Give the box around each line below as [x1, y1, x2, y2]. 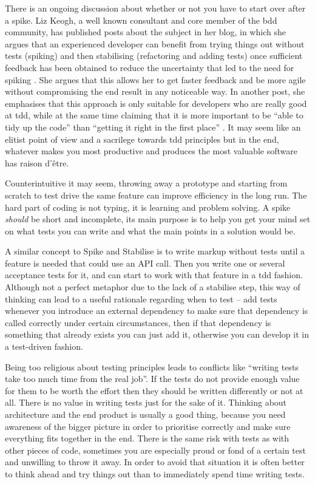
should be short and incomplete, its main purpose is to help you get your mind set [5, 213, 311, 225]
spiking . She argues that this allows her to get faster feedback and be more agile [5, 73, 306, 86]
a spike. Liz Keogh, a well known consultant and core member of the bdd [5, 13, 277, 26]
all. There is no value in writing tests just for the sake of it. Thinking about [5, 396, 287, 409]
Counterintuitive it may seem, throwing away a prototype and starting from [5, 177, 288, 189]
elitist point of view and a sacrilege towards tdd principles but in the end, [5, 132, 279, 145]
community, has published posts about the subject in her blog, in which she [5, 26, 286, 38]
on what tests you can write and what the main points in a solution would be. [5, 224, 296, 237]
